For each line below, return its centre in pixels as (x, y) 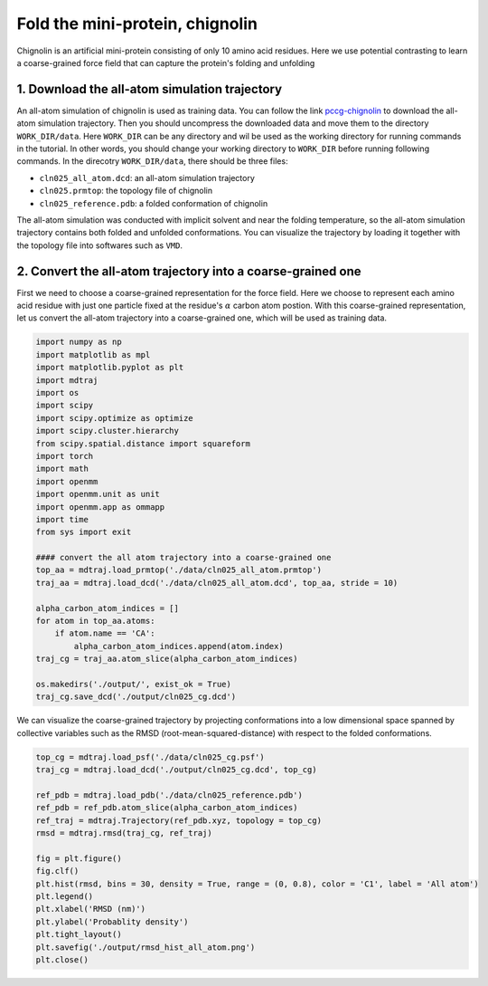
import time (62, 519)
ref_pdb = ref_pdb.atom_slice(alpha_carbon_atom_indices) (167, 808)
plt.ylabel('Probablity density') (112, 922)
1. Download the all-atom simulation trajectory (150, 89)
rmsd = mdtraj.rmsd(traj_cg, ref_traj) (124, 833)
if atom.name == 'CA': (105, 633)
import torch (65, 456)
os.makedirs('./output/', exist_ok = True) (134, 684)
